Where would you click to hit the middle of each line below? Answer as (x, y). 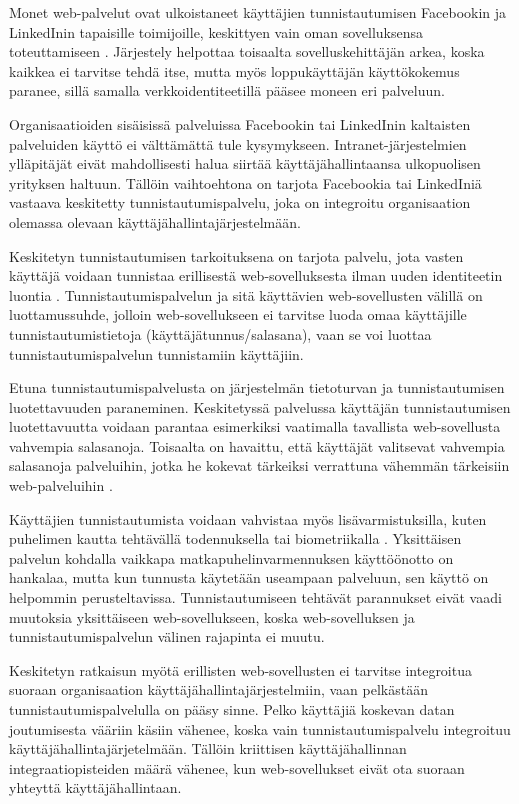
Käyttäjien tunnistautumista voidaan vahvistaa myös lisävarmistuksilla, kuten (248, 518)
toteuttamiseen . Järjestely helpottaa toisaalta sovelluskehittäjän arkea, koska (247, 51)
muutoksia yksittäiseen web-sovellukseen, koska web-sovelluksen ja (212, 616)
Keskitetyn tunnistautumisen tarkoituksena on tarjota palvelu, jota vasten (236, 255)
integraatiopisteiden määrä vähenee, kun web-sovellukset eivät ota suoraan (237, 767)
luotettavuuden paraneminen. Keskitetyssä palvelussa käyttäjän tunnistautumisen (260, 406)
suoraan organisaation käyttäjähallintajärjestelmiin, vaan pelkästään (218, 689)
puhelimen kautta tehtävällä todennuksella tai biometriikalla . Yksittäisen (235, 538)
